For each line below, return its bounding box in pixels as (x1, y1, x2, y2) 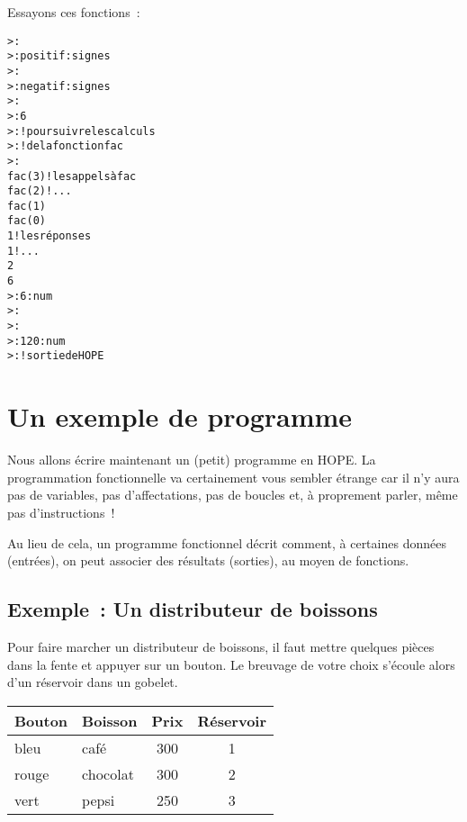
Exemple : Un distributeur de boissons (7, 595, 378, 623)
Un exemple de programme (7, 398, 353, 435)
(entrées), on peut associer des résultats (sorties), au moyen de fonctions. (7, 551, 409, 570)
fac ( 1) (7, 199, 46, 212)
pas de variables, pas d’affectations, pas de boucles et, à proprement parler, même (7, 485, 458, 504)
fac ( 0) (7, 214, 46, 228)
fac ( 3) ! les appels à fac (7, 169, 137, 183)
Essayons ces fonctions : (7, 3, 140, 21)
